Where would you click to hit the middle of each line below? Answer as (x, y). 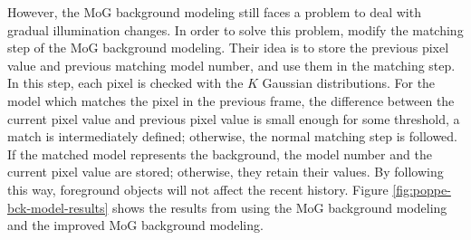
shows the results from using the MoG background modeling (280, 207)
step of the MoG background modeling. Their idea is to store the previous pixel (228, 48)
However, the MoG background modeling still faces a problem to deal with (214, 12)
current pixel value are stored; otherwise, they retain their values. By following (226, 172)
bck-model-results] (58, 207)
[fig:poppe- (422, 189)
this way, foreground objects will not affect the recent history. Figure (198, 189)
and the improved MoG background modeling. (135, 225)
